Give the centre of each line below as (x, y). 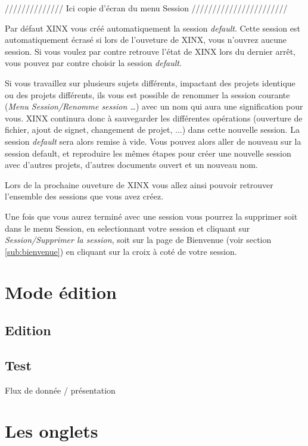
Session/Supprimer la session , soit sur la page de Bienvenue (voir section (138, 240)
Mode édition (61, 292)
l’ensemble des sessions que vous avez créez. (84, 196)
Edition (28, 330)
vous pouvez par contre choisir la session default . (93, 63)
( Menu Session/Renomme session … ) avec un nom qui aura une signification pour (154, 106)
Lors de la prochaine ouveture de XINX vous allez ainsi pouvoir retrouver (139, 184)
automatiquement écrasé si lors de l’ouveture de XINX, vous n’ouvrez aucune (146, 40)
